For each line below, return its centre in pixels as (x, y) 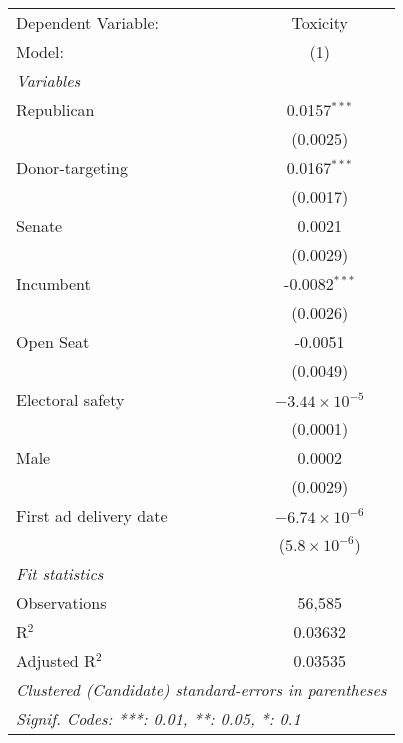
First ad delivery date (92, 515)
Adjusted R (56, 660)
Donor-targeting (72, 167)
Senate (39, 225)
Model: (40, 51)
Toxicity (319, 22)
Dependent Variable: (87, 22)
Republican (55, 109)
